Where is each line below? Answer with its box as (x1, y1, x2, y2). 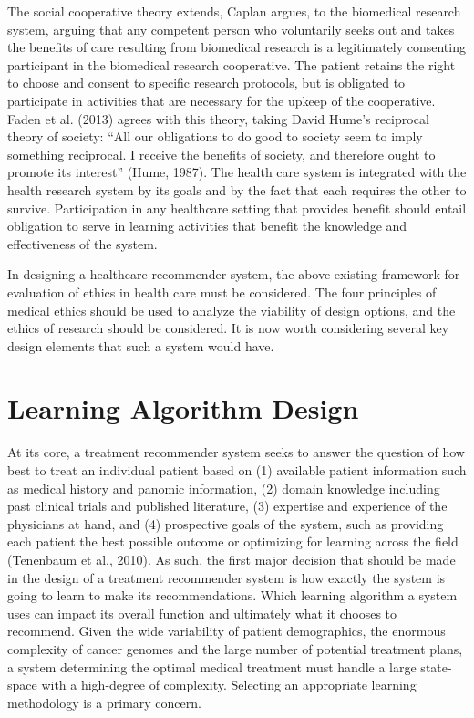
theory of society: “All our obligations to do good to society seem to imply (7, 127, 423, 146)
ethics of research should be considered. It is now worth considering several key (7, 318, 449, 338)
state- (420, 657, 452, 676)
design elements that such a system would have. (7, 336, 274, 355)
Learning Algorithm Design (7, 390, 359, 427)
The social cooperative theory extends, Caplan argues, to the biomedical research (7, 2, 461, 20)
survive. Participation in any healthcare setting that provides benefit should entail (7, 198, 467, 217)
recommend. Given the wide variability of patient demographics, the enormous (7, 621, 446, 640)
